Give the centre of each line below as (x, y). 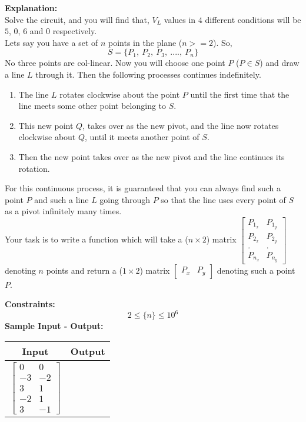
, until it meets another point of (142, 137)
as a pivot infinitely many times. (63, 211)
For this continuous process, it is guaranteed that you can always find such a (143, 188)
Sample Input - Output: (54, 326)
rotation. (34, 168)
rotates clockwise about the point (120, 94)
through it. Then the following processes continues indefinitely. (148, 74)
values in (180, 19)
